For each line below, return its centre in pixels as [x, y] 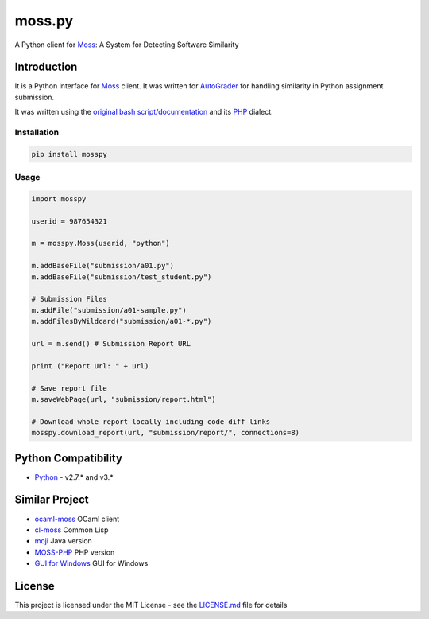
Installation [37, 132]
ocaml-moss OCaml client [77, 519]
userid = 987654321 [69, 221]
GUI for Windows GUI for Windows [91, 563]
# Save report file [69, 388]
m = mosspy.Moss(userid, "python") [100, 243]
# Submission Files [69, 299]
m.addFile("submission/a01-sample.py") [109, 310]
